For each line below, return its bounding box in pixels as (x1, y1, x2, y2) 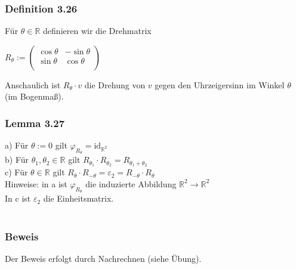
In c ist (5, 192, 31, 205)
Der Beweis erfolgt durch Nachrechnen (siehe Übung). (5, 252, 202, 265)
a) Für (5, 139, 29, 151)
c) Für (5, 166, 28, 178)
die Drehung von (84, 78, 146, 91)
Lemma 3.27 (5, 115, 65, 130)
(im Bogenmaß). (5, 90, 64, 103)
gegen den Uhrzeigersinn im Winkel (155, 78, 285, 91)
